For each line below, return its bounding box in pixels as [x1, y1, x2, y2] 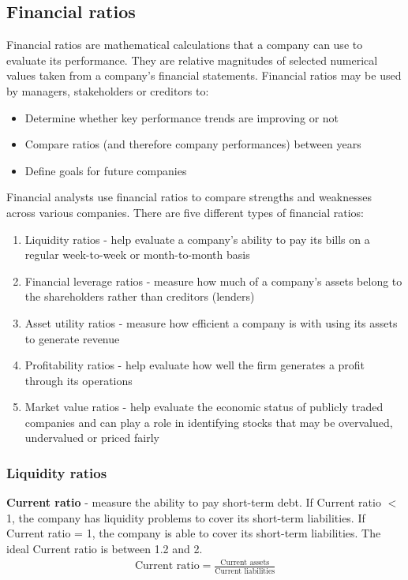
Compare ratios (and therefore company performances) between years [24, 136, 361, 152]
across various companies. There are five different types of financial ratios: [6, 204, 364, 220]
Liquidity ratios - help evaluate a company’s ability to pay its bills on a [24, 230, 370, 247]
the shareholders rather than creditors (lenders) [24, 288, 255, 305]
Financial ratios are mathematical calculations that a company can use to [6, 36, 363, 53]
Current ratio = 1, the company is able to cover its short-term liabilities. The [6, 525, 381, 541]
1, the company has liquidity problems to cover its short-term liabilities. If [6, 509, 365, 526]
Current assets [220, 558, 270, 567]
